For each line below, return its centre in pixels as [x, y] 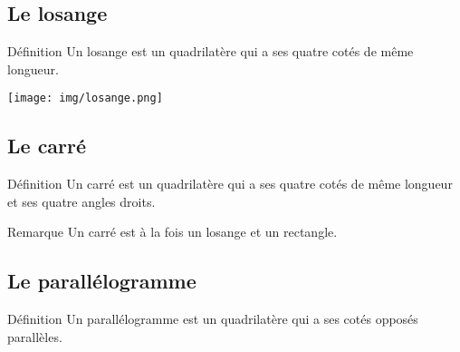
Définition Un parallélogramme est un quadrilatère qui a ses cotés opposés [213, 319]
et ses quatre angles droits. [81, 201]
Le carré [47, 146]
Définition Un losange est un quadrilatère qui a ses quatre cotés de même [211, 51]
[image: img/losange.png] [85, 98]
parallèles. [35, 336]
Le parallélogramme [102, 281]
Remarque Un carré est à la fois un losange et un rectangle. [172, 232]
